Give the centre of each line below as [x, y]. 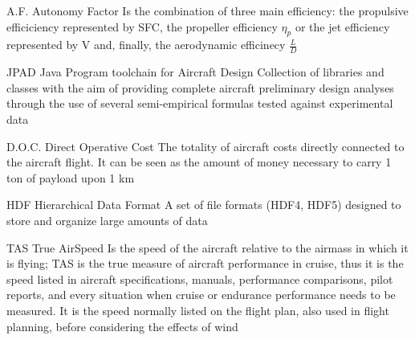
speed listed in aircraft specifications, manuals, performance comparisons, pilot [200, 279]
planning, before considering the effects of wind [122, 326]
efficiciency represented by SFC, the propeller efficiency [142, 26]
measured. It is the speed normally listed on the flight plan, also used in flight [198, 310]
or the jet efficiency [342, 26]
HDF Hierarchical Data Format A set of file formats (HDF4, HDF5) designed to [204, 205]
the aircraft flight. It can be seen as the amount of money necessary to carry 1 [199, 162]
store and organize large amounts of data [107, 220]
